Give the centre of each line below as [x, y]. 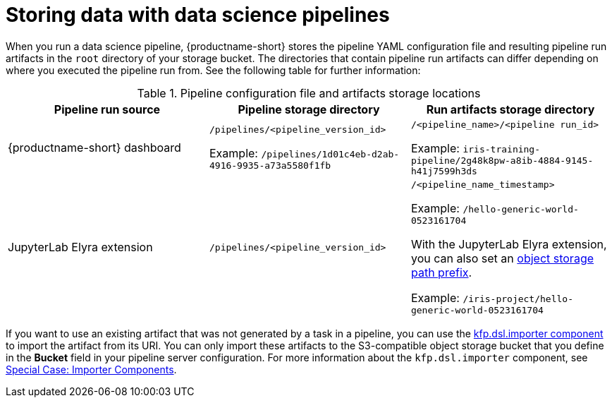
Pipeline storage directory [309, 109]
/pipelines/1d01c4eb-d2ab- [330, 155]
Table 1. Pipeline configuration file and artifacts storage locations [309, 93]
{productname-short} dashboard [94, 148]
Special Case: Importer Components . [91, 369]
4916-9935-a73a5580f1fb [270, 166]
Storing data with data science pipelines [198, 15]
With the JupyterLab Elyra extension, [509, 244]
